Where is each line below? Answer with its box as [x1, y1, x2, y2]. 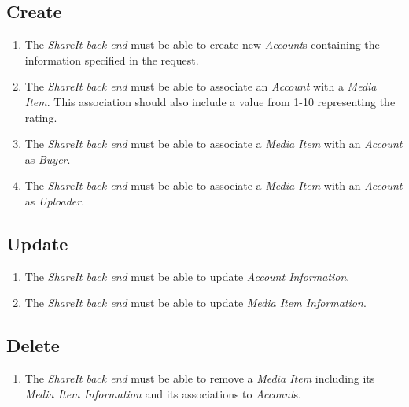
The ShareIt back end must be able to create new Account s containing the [24, 36, 380, 53]
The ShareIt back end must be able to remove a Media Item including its [24, 370, 375, 387]
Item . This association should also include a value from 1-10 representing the [24, 93, 396, 109]
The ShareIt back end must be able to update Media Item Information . [24, 294, 367, 311]
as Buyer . [24, 150, 71, 167]
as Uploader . [24, 192, 85, 209]
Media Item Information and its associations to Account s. [24, 385, 301, 401]
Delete [6, 333, 60, 357]
